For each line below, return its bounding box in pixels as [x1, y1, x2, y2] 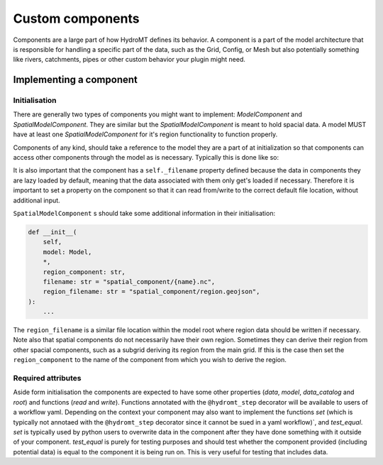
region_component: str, [43, 268, 126, 276]
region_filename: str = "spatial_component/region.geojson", [43, 288, 260, 296]
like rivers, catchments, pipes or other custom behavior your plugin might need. [13, 55, 246, 64]
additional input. [13, 196, 60, 204]
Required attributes [13, 373, 82, 383]
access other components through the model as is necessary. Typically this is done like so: [13, 153, 279, 162]
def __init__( [28, 228, 77, 236]
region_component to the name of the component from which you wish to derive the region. [13, 356, 287, 364]
